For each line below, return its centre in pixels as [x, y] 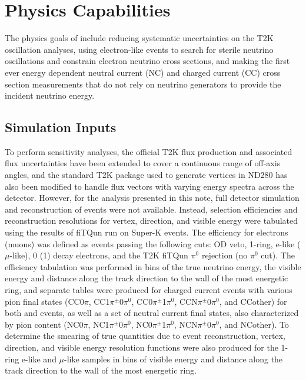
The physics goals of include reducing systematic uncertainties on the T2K [139, 38]
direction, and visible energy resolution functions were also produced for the [142, 347]
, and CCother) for [253, 301]
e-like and [39, 359]
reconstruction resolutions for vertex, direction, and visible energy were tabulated [152, 221]
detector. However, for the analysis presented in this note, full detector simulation [152, 198]
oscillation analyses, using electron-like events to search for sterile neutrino [139, 49]
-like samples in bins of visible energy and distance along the [174, 359]
